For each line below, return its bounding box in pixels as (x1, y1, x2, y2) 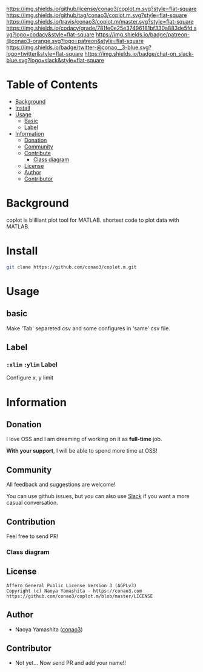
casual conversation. (6, 499, 59, 507)
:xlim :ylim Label (6, 361, 58, 368)
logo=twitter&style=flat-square (6, 50, 84, 57)
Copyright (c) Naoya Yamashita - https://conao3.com (6, 588, 142, 594)
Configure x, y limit (6, 374, 53, 381)
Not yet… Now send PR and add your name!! (15, 659, 126, 667)
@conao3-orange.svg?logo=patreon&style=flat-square (6, 38, 144, 44)
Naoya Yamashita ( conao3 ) (15, 625, 83, 633)
